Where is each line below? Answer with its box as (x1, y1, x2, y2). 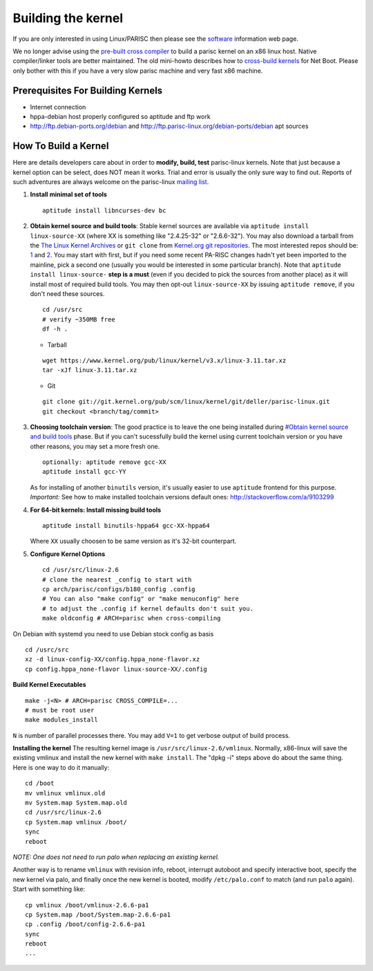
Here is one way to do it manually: (12, 763, 110, 771)
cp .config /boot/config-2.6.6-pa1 (25, 921, 146, 928)
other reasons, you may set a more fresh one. (30, 442, 160, 450)
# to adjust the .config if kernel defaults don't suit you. (42, 604, 254, 612)
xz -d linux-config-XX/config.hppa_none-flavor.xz (25, 656, 200, 663)
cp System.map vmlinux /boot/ (25, 818, 128, 826)
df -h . (42, 325, 68, 333)
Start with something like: (12, 885, 86, 894)
